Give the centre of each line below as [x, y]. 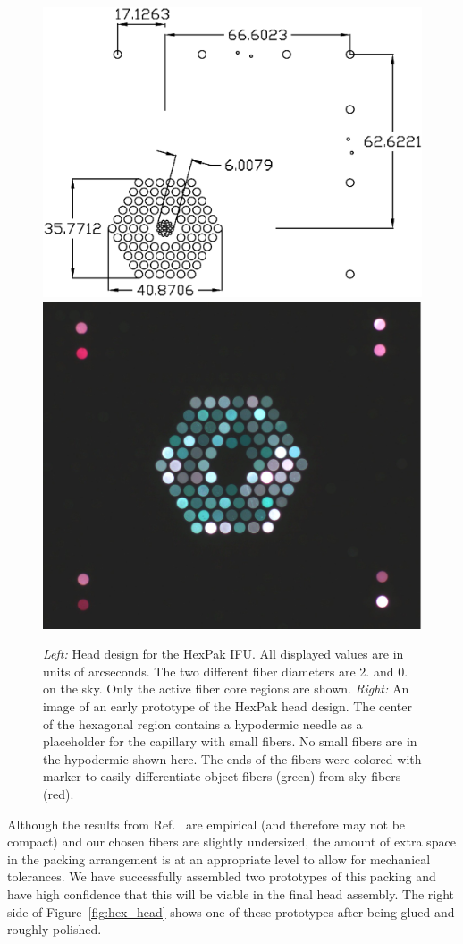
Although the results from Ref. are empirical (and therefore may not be [206, 824]
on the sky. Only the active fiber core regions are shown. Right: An [226, 689]
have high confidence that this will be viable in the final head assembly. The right [231, 893]
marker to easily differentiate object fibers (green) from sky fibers [222, 776]
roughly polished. [55, 929]
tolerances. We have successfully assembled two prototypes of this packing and [222, 876]
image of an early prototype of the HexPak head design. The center [227, 706]
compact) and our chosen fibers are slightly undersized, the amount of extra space [231, 842]
